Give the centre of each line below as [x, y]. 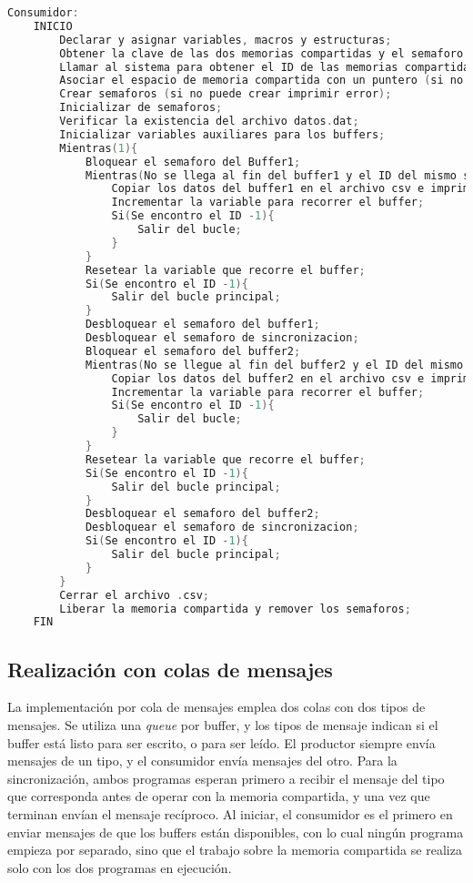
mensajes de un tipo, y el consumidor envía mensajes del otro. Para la [202, 761]
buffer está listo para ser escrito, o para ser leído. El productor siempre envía [221, 742]
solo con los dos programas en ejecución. [120, 867]
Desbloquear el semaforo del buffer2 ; [202, 514]
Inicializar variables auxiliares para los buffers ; [222, 134]
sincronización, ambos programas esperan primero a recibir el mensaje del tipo [226, 778]
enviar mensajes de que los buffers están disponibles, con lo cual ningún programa [236, 832]
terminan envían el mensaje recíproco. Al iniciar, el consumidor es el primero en [230, 814]
